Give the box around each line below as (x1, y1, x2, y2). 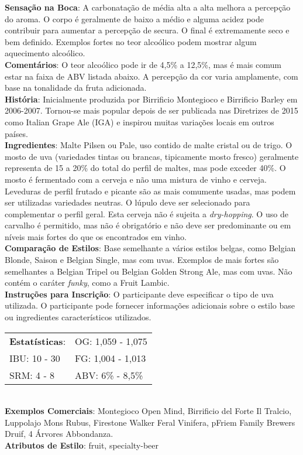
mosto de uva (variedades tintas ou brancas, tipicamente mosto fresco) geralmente (5, 150, 299, 162)
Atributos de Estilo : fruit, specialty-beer (5, 439, 159, 451)
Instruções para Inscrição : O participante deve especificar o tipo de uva (5, 288, 274, 300)
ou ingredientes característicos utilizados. (5, 311, 151, 323)
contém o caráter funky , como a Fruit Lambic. (5, 276, 170, 289)
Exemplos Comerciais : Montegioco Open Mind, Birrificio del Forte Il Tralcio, (5, 405, 292, 417)
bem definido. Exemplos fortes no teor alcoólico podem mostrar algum (5, 35, 257, 47)
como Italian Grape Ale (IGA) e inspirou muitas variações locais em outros (5, 115, 274, 128)
